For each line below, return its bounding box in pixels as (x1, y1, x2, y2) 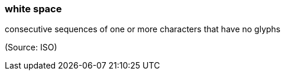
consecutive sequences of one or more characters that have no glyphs (5, 24, 281, 35)
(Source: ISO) (5, 42, 57, 53)
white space (5, 3, 62, 15)
